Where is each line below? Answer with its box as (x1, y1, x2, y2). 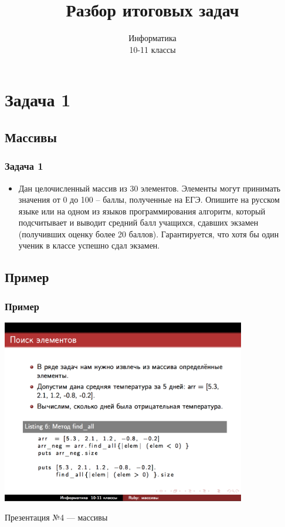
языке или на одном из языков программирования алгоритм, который (18, 204, 266, 217)
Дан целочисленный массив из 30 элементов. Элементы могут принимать (18, 182, 281, 194)
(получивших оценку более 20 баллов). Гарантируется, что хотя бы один (18, 227, 279, 240)
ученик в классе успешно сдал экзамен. (18, 239, 160, 251)
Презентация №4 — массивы (5, 511, 108, 523)
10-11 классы (129, 43, 176, 55)
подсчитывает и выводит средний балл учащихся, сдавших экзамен (18, 216, 259, 229)
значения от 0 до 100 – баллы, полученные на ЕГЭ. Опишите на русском (18, 193, 280, 206)
